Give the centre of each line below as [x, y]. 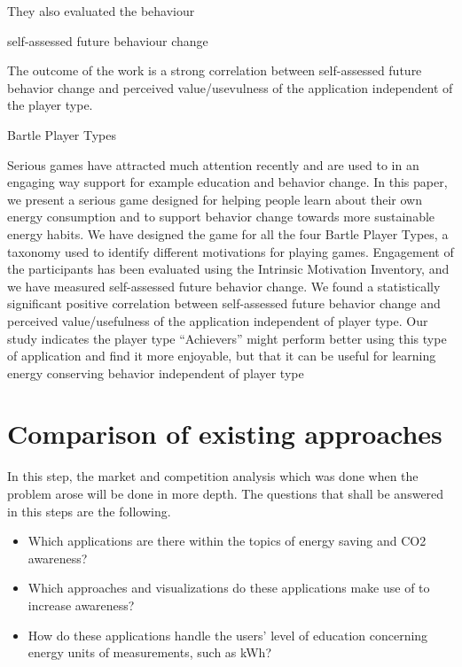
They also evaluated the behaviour [101, 11]
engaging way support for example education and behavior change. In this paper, [227, 182]
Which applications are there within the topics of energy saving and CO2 [227, 541]
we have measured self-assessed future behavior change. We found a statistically [224, 286]
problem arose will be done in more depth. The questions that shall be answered [226, 493]
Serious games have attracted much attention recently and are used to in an [213, 164]
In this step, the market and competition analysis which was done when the [213, 476]
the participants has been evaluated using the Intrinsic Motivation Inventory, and [228, 269]
